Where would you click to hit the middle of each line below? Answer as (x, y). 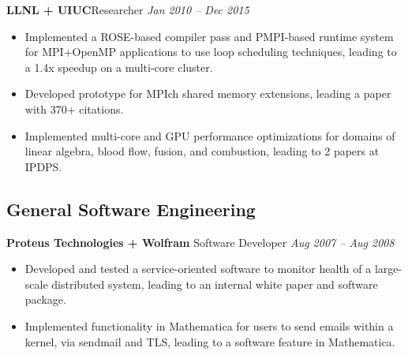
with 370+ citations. (74, 108)
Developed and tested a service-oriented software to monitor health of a (198, 269)
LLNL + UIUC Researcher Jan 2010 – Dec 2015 (128, 9)
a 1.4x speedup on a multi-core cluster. (119, 67)
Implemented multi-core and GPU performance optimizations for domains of (210, 135)
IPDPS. (43, 166)
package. (45, 299)
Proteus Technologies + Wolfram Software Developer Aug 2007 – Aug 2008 (200, 242)
